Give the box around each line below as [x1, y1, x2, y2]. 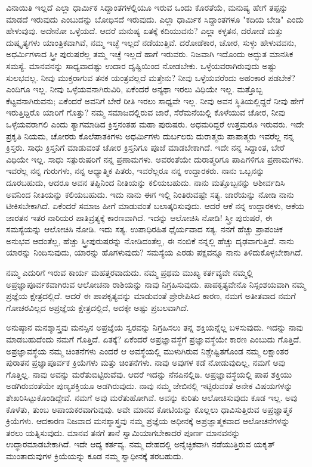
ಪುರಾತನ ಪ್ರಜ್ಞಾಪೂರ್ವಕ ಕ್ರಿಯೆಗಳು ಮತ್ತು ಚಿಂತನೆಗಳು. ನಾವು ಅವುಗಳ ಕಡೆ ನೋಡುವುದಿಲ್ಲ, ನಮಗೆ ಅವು [6, 356, 286, 369]
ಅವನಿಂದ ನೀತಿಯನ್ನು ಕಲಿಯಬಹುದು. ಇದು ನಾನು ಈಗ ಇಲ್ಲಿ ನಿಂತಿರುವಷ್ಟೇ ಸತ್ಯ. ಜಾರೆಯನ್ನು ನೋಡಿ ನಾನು [6, 188, 294, 200]
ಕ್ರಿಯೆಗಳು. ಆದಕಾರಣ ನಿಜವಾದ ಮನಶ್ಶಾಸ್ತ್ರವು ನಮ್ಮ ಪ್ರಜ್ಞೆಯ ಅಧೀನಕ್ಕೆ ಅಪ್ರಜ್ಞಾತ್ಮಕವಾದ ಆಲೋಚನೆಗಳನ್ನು [6, 415, 290, 427]
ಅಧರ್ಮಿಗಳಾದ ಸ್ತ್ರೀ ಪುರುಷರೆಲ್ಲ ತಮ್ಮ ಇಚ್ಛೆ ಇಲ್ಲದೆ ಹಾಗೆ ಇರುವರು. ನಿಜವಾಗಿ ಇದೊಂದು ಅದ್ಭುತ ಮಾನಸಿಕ [6, 48, 294, 60]
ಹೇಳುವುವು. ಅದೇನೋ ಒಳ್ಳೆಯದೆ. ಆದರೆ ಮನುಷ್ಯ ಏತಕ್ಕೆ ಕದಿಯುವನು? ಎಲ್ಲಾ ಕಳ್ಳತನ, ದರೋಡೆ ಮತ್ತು [6, 24, 283, 37]
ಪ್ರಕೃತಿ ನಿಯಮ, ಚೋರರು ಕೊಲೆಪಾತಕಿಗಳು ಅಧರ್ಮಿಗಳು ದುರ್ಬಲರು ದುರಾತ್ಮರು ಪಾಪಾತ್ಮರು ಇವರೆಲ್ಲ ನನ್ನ [6, 129, 294, 142]
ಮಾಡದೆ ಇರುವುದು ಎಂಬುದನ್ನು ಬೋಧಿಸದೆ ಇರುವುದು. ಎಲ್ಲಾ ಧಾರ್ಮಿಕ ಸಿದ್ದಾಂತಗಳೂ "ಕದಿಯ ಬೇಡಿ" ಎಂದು [6, 13, 304, 25]
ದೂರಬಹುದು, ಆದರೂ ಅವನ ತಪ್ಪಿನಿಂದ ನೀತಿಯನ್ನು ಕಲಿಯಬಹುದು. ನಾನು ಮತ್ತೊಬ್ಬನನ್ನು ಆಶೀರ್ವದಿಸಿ [6, 176, 285, 188]
